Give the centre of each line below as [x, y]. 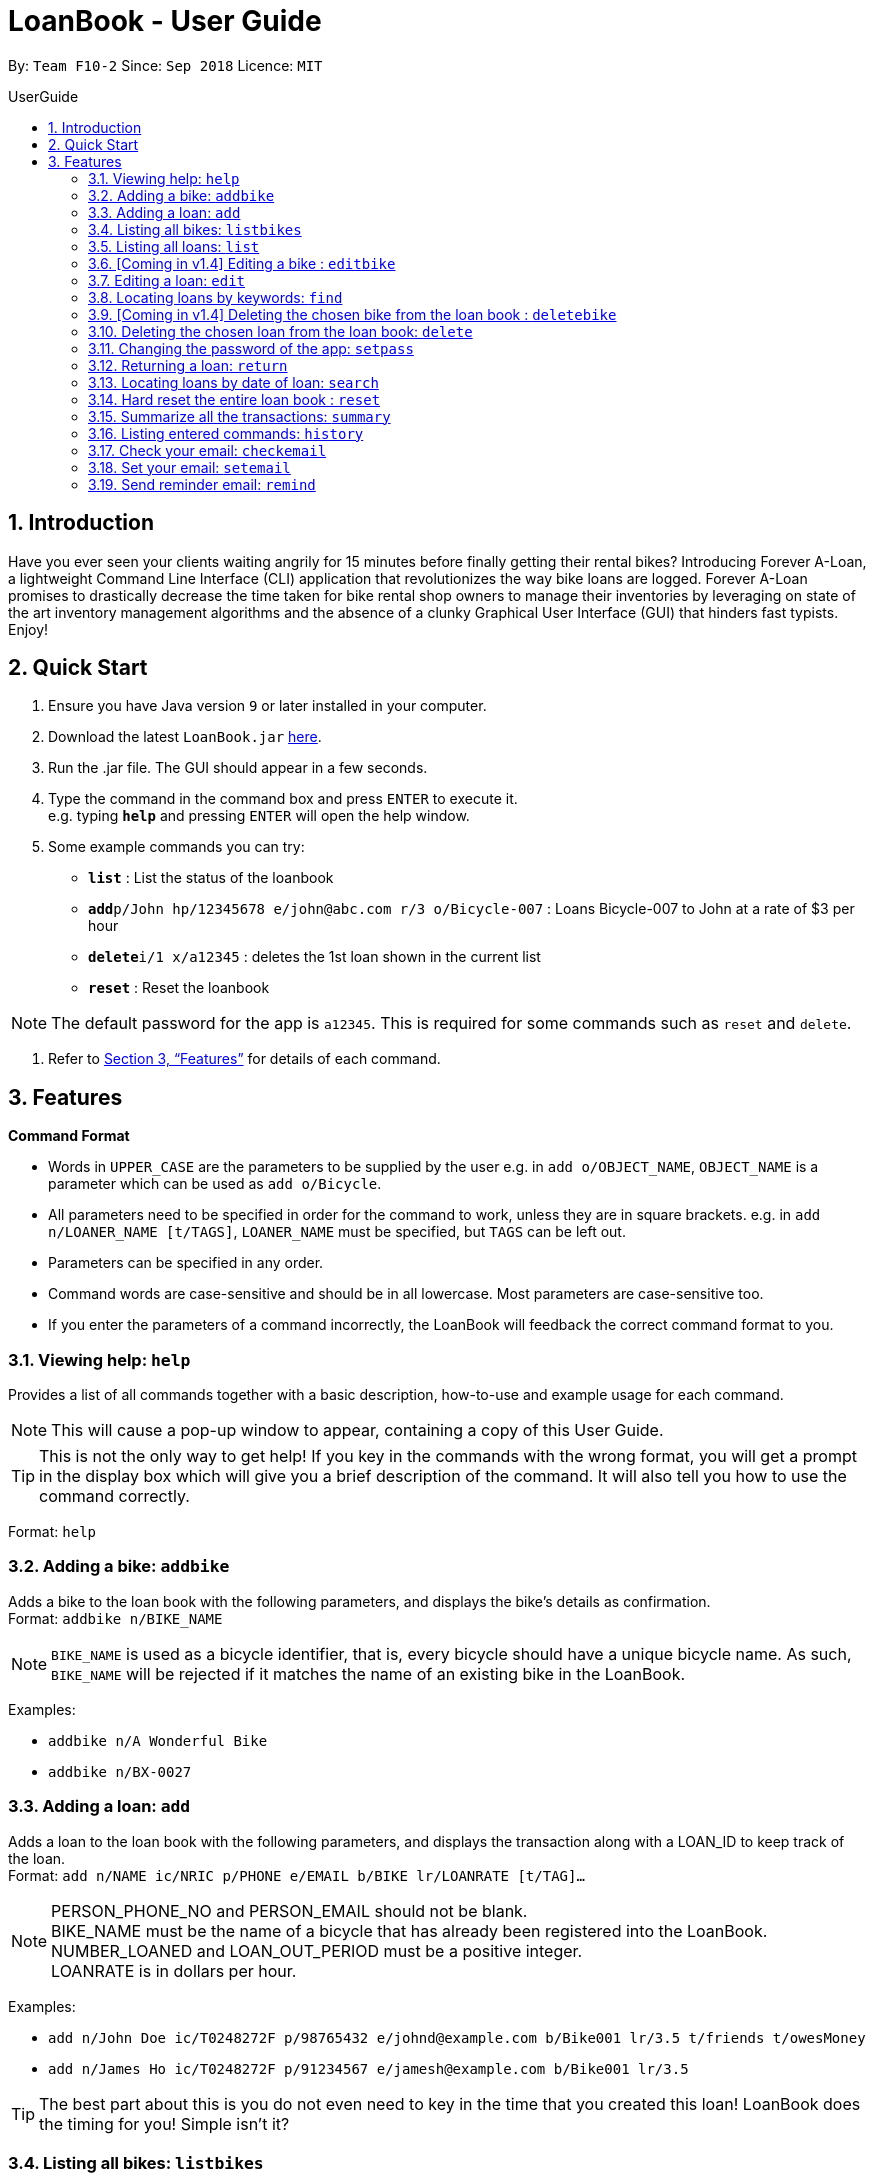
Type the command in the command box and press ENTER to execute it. [283, 799]
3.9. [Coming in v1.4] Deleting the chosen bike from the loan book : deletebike [352, 314]
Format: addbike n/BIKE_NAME [115, 1618]
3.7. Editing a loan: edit [166, 280]
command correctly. [114, 1496]
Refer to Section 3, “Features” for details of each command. [244, 1059]
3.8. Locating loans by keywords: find [215, 297]
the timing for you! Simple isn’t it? [164, 2123]
